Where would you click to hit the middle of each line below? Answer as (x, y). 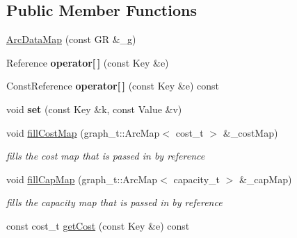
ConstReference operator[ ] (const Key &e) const (113, 86)
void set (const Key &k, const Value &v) (94, 109)
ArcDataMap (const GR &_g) (71, 39)
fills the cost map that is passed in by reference (106, 156)
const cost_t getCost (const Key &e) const (98, 225)
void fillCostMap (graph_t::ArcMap (83, 132)
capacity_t (196, 179)
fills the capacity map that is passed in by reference (114, 202)
